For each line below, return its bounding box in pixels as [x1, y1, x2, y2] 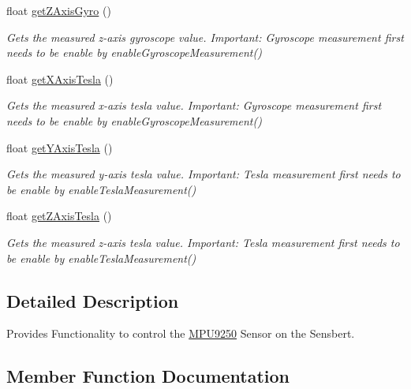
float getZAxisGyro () [6, 2, 111, 18]
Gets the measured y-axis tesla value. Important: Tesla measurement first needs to [6, 166, 401, 182]
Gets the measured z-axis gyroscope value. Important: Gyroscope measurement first [6, 28, 404, 45]
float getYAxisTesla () [6, 139, 113, 155]
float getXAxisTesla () [6, 70, 114, 87]
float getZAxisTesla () [6, 208, 112, 224]
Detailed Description [6, 288, 179, 312]
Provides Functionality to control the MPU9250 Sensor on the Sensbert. [6, 325, 355, 342]
